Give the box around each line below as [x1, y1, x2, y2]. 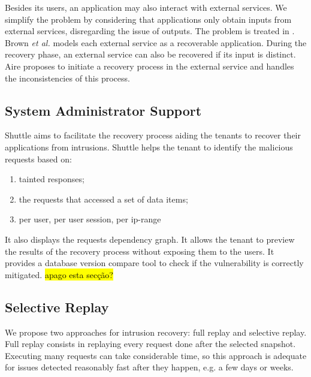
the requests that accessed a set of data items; [19, 192, 188, 205]
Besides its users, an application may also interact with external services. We [5, 1, 287, 13]
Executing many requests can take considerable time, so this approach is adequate [5, 349, 307, 361]
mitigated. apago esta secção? [5, 268, 113, 281]
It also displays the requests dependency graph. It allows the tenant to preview [5, 233, 295, 245]
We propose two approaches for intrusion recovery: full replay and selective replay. [5, 325, 307, 338]
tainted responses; [19, 173, 84, 185]
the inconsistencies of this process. [5, 71, 130, 84]
